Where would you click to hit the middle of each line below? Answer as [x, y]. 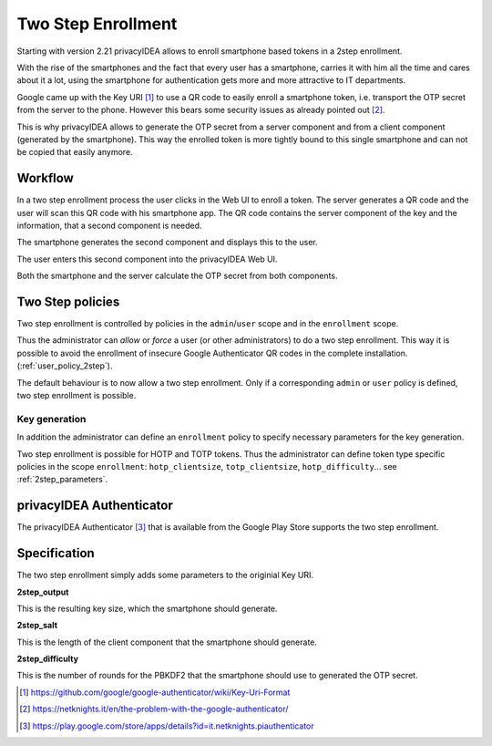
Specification [56, 553]
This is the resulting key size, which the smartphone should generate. [147, 608]
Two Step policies [68, 301]
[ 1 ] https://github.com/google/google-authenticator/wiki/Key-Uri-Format [155, 692]
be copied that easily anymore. [75, 152]
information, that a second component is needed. [109, 225]
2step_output [43, 592]
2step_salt [37, 626]
